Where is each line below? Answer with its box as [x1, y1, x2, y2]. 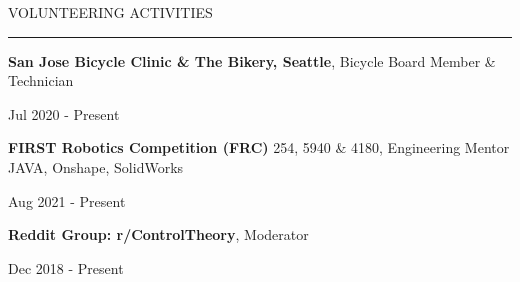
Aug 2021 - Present [8, 190, 126, 211]
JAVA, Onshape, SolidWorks [8, 156, 184, 177]
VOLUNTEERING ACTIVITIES [8, 2, 213, 22]
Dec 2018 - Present [8, 257, 124, 278]
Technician [8, 70, 74, 91]
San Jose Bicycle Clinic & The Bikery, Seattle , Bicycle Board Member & [8, 50, 496, 71]
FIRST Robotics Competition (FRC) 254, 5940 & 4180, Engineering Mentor [8, 137, 510, 158]
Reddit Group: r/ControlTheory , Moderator [8, 224, 309, 245]
